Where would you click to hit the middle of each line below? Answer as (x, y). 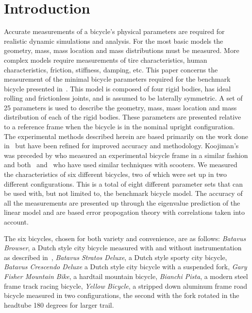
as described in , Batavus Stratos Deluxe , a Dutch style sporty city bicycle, (116, 257)
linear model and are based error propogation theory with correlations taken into (124, 212)
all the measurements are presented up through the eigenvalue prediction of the (122, 202)
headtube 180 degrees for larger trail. (59, 304)
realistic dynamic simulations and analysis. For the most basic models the (114, 41)
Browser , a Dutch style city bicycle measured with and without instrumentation (123, 248)
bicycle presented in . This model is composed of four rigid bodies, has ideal (118, 88)
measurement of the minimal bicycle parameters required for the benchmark (117, 79)
